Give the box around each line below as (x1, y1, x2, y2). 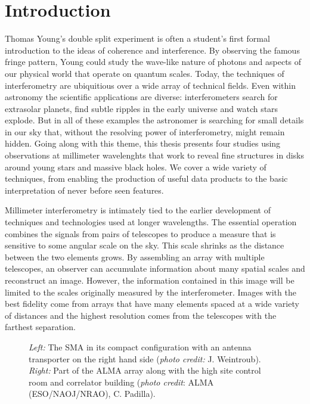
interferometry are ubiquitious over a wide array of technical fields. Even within (5, 79, 296, 91)
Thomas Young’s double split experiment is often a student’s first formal (5, 32, 270, 45)
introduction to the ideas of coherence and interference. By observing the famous (5, 43, 300, 56)
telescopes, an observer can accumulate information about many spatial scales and (5, 262, 305, 275)
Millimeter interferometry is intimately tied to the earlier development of (5, 204, 271, 216)
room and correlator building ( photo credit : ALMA (29, 375, 214, 388)
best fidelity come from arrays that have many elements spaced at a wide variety (5, 297, 299, 310)
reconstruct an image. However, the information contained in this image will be (5, 274, 294, 286)
